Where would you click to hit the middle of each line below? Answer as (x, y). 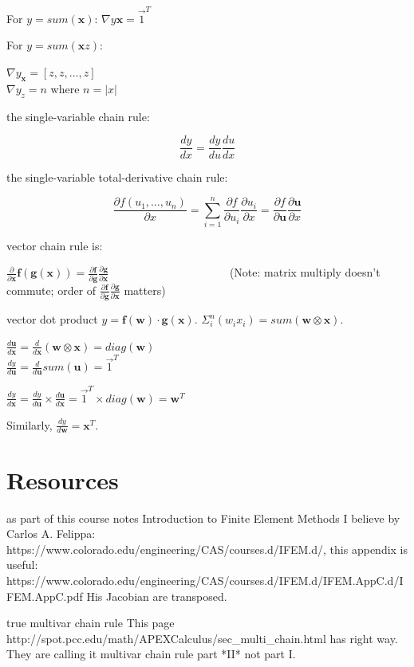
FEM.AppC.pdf (45, 596)
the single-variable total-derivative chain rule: (117, 177)
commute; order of (51, 290)
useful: (22, 565)
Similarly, (30, 424)
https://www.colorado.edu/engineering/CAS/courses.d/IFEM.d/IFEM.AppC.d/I (205, 580)
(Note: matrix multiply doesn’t (305, 272)
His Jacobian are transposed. (157, 596)
